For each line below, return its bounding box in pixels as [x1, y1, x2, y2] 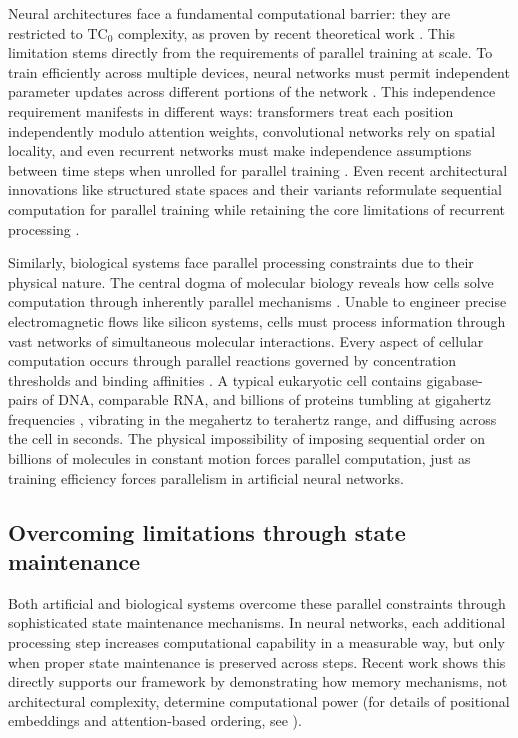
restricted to [8, 22, 83, 43]
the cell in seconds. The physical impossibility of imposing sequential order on [8, 428, 486, 449]
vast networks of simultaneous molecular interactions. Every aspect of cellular [8, 330, 484, 351]
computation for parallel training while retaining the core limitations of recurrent [8, 198, 506, 219]
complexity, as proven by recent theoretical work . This [118, 22, 456, 43]
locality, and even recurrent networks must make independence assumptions [8, 140, 472, 161]
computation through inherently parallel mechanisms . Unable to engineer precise [8, 291, 507, 312]
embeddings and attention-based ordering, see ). [8, 710, 302, 731]
